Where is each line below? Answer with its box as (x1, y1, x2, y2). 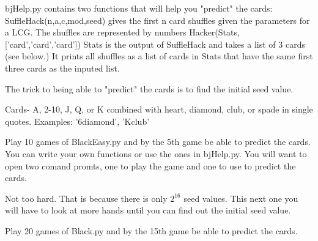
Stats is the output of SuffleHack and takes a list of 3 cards (83, 37, 305, 50)
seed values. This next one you (183, 191, 298, 204)
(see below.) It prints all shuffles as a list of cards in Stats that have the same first (5, 50, 313, 62)
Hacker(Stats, (189, 26, 240, 39)
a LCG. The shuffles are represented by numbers (5, 26, 187, 39)
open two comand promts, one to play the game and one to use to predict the (5, 159, 296, 172)
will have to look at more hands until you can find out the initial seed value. (5, 204, 291, 217)
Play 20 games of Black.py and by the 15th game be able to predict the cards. (5, 224, 298, 237)
